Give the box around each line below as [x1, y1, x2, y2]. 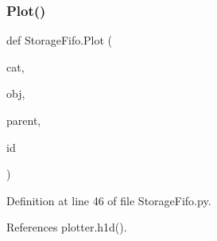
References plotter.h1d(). [6, 219, 127, 235]
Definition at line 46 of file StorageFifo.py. [6, 192, 211, 208]
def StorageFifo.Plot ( [6, 32, 113, 49]
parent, [6, 112, 41, 128]
